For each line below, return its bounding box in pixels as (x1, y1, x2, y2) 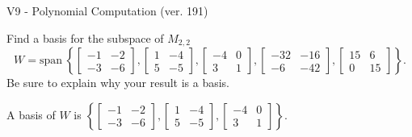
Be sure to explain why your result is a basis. (6, 74, 230, 91)
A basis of (6, 106, 56, 122)
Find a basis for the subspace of (6, 29, 164, 46)
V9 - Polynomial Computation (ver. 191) (6, 2, 208, 19)
